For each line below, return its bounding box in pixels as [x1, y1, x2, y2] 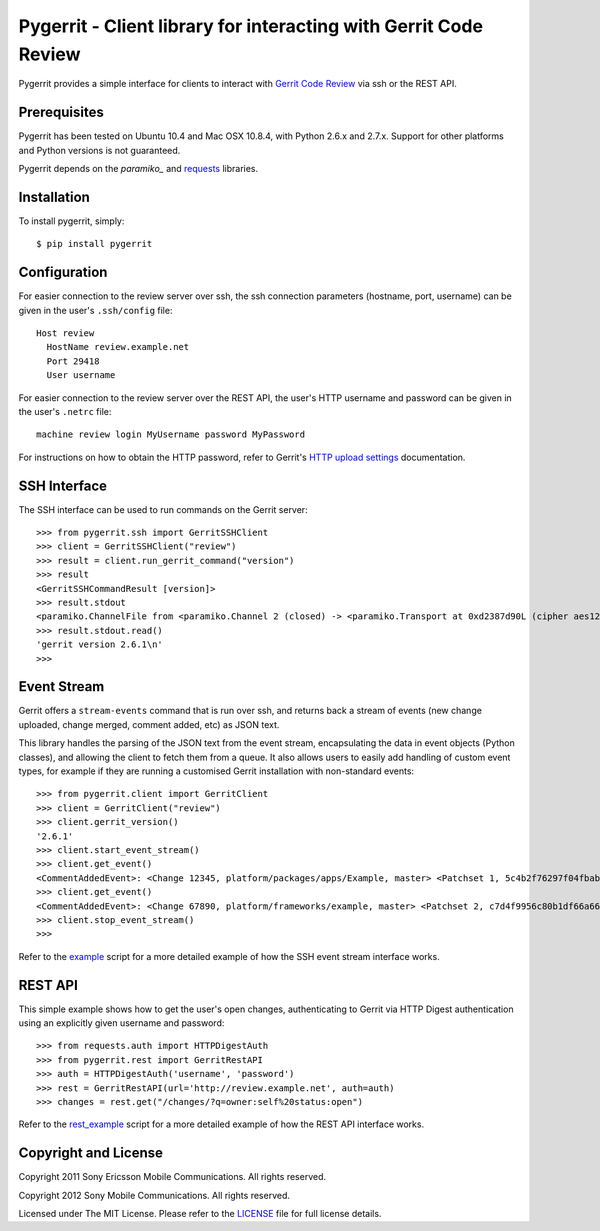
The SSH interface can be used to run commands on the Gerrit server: [18, 503, 309, 515]
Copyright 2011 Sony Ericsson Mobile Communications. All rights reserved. [18, 1171, 327, 1183]
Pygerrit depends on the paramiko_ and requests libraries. [18, 163, 259, 175]
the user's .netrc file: [18, 405, 112, 417]
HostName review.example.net [46, 341, 190, 353]
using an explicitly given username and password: [18, 1017, 225, 1029]
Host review [36, 328, 95, 339]
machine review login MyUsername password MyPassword [36, 429, 305, 440]
